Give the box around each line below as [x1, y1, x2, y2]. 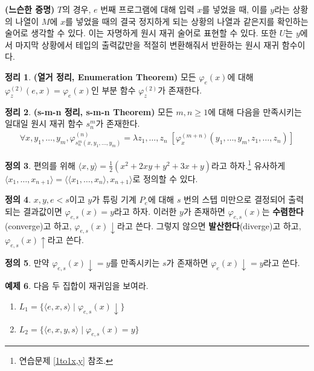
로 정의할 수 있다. [132, 172, 198, 185]
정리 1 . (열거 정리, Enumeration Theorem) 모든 [5, 70, 196, 83]
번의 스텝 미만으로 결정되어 [184, 193, 286, 206]
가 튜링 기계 [92, 193, 136, 206]
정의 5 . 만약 [5, 256, 50, 269]
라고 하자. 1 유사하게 [211, 157, 286, 171]
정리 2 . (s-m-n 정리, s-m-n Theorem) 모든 [5, 105, 173, 118]
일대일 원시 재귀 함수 [5, 117, 83, 130]
